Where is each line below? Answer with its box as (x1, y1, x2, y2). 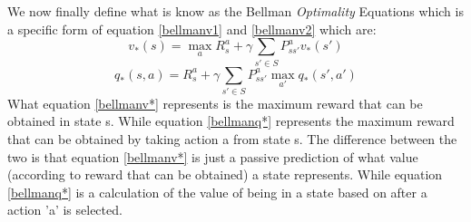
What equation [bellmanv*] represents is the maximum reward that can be (7, 93, 423, 112)
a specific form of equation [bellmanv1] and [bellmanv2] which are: (7, 19, 377, 38)
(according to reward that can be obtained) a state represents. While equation (7, 165, 443, 184)
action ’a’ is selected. (7, 200, 123, 219)
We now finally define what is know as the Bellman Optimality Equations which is (7, 2, 464, 20)
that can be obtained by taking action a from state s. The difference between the (7, 130, 457, 149)
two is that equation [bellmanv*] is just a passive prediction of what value (7, 147, 418, 166)
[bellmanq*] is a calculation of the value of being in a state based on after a (7, 182, 427, 201)
